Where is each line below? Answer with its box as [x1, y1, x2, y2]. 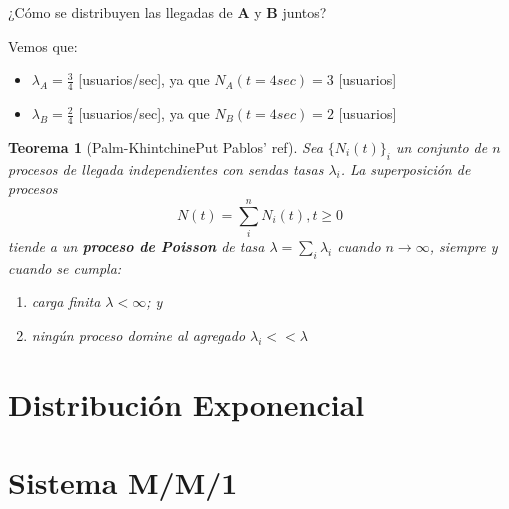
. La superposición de [340, 158, 471, 179]
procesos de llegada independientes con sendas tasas [8, 158, 324, 179]
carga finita [31, 291, 101, 312]
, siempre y [429, 235, 498, 256]
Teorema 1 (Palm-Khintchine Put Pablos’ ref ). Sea [8, 136, 323, 157]
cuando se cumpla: [8, 257, 122, 278]
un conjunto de [395, 136, 488, 157]
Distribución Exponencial [8, 383, 365, 424]
